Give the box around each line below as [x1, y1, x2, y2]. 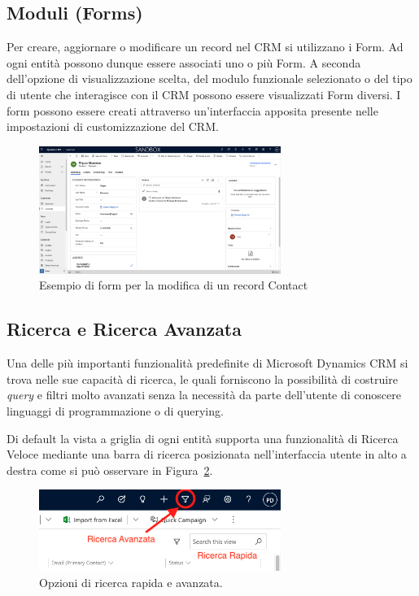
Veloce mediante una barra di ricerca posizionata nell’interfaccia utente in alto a [7, 446, 407, 463]
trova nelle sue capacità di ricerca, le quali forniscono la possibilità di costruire [7, 370, 398, 387]
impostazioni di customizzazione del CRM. [7, 118, 219, 135]
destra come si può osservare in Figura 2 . [7, 461, 213, 478]
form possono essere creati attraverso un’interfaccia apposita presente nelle [7, 102, 378, 119]
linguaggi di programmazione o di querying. [7, 402, 224, 420]
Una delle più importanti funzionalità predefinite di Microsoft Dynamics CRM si [7, 355, 408, 372]
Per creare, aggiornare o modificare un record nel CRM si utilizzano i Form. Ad [7, 38, 404, 55]
